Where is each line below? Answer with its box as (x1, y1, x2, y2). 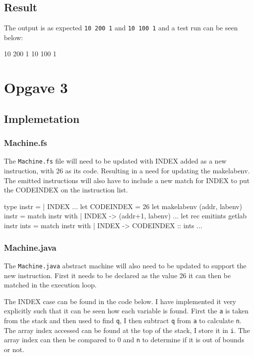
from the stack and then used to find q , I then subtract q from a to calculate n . (4, 315, 242, 325)
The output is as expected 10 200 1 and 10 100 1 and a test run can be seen (4, 23, 238, 33)
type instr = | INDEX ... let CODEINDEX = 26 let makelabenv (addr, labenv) (4, 201, 242, 211)
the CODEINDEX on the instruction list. (4, 185, 128, 195)
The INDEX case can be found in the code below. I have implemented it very (4, 296, 236, 306)
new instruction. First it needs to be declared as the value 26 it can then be (4, 270, 231, 280)
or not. (4, 344, 24, 354)
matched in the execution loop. (4, 280, 97, 290)
